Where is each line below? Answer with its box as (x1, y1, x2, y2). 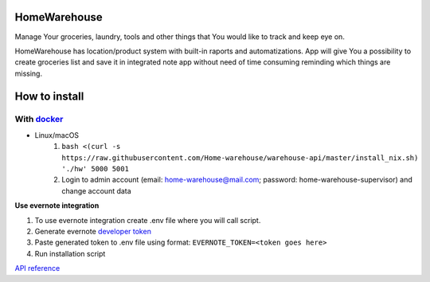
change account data (61, 186, 131, 195)
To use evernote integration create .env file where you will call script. (34, 215, 261, 225)
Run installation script (34, 249, 106, 258)
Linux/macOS (34, 130, 80, 139)
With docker (14, 114, 64, 125)
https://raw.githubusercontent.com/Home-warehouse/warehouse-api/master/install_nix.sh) (61, 153, 419, 163)
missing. (14, 69, 43, 78)
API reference (14, 264, 61, 273)
